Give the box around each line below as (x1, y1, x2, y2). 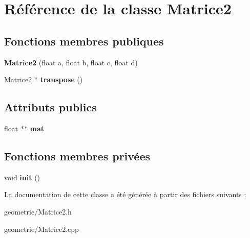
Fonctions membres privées (4, 148, 151, 163)
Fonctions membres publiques (4, 33, 164, 49)
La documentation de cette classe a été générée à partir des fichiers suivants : (4, 189, 246, 200)
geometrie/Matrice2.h (4, 206, 72, 217)
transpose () (40, 74, 83, 85)
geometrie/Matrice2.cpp (4, 223, 79, 234)
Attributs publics (4, 99, 97, 115)
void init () (4, 172, 40, 182)
